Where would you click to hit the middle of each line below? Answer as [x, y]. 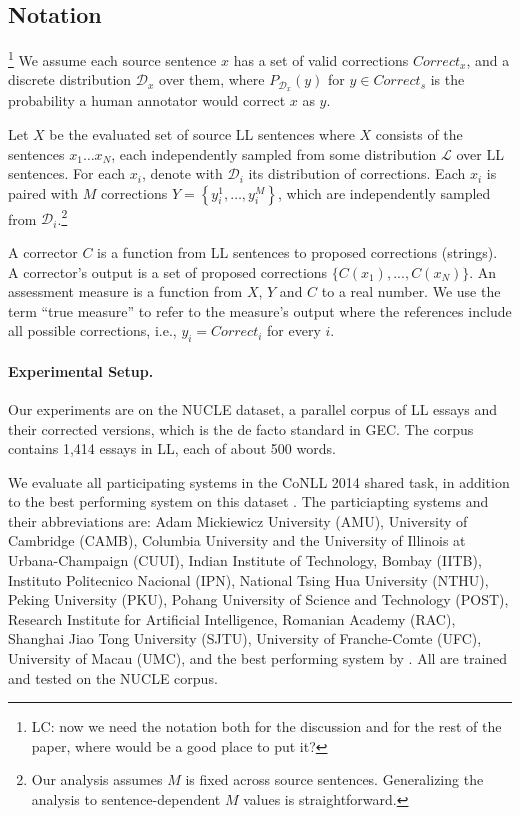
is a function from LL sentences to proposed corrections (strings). [297, 251]
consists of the [419, 133]
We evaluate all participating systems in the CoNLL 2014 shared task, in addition [259, 481]
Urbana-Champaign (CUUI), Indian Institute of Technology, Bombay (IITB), [245, 560]
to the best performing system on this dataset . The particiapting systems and [248, 501]
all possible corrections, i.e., [92, 330]
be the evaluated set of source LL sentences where [202, 133]
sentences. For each [67, 173]
